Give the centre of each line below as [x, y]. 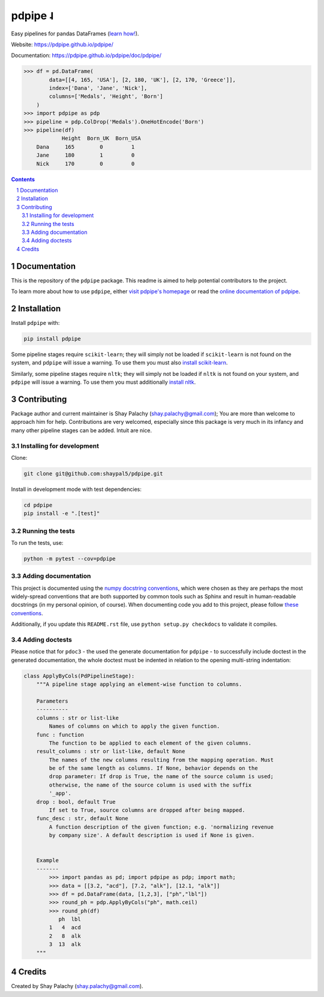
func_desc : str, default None [82, 819]
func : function [60, 735]
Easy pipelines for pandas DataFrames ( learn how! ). [75, 34]
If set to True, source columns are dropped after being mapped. [147, 810]
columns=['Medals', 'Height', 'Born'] [106, 97]
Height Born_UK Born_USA [101, 138]
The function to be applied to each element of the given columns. [150, 743]
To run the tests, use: [37, 543]
